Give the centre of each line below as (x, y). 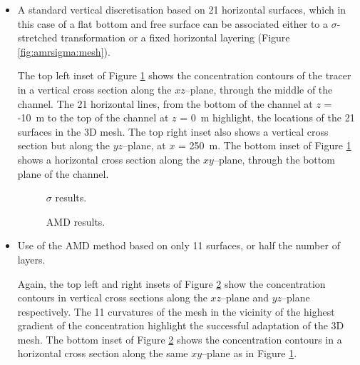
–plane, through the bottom (274, 159)
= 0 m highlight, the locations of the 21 (267, 117)
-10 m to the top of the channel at (93, 117)
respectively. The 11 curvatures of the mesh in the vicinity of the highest (176, 311)
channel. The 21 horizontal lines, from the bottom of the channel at (165, 103)
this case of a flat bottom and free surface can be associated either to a (173, 23)
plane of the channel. (63, 173)
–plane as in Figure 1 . (250, 353)
